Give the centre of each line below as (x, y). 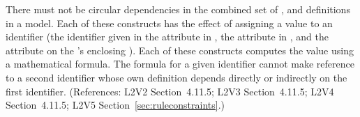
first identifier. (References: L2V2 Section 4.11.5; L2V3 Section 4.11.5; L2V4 (170, 91)
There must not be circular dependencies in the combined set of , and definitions (178, 9)
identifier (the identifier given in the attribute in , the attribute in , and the (167, 37)
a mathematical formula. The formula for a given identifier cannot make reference (180, 64)
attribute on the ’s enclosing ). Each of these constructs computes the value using (180, 50)
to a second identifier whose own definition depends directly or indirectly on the (177, 77)
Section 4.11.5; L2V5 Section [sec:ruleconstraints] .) (115, 105)
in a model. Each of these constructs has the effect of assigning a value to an (169, 23)
